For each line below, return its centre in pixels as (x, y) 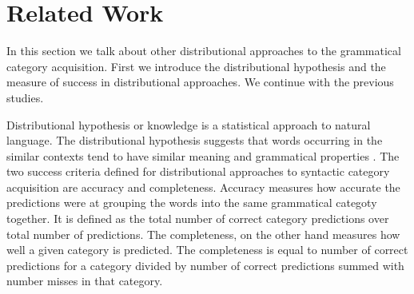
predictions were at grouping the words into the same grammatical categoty (192, 203)
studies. (25, 97)
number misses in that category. (85, 281)
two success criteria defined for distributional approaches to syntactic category (198, 171)
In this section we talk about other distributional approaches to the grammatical (204, 51)
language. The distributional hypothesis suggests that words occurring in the (195, 140)
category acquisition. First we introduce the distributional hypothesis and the (196, 66)
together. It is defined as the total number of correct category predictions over (198, 219)
